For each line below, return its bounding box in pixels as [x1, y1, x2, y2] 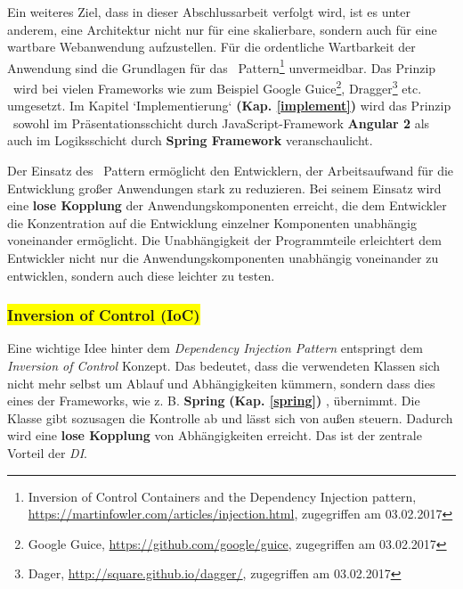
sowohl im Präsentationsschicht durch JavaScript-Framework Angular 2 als [12, 113, 430, 132]
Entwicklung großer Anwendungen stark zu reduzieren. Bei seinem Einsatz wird [7, 178, 442, 197]
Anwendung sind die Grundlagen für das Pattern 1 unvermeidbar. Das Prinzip [7, 55, 436, 77]
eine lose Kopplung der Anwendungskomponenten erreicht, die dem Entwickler [7, 196, 447, 215]
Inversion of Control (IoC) [7, 304, 200, 326]
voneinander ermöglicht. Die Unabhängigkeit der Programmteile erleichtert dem [7, 231, 442, 250]
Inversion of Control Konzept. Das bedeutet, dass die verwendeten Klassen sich [7, 356, 441, 375]
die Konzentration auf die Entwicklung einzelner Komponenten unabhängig [7, 213, 417, 232]
